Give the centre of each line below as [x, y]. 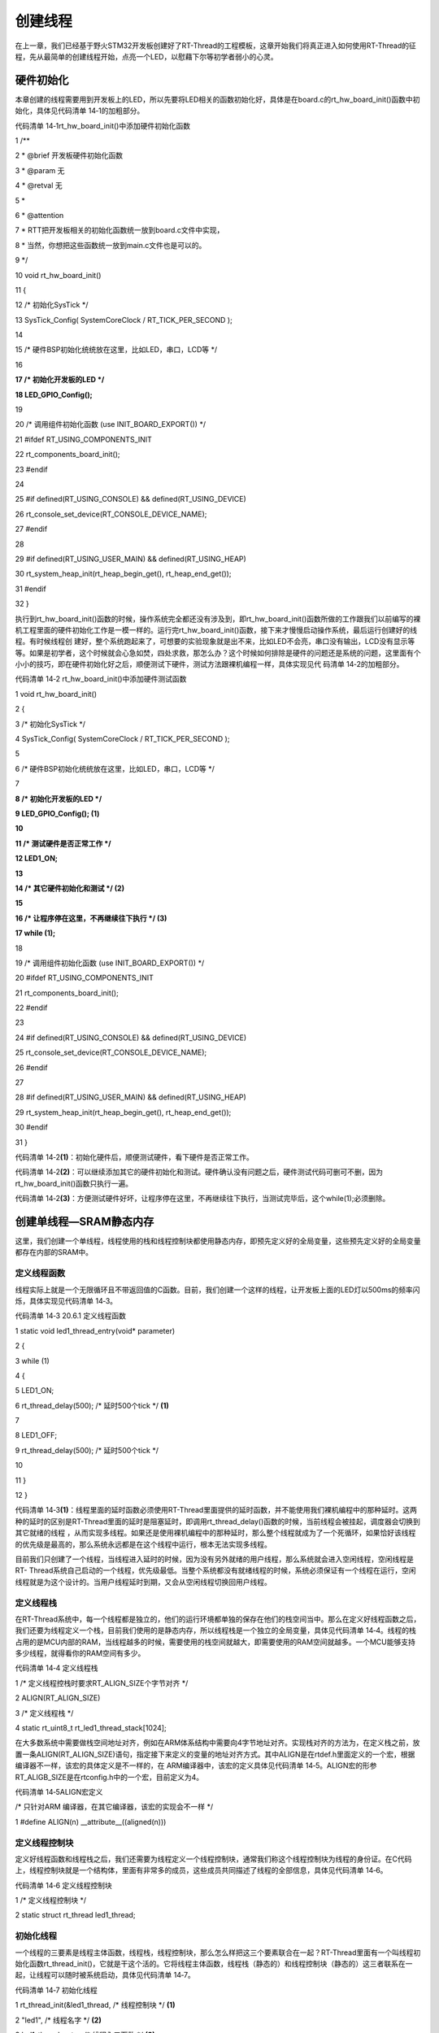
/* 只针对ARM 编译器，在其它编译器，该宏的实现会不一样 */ [114, 1807]
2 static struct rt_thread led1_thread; [75, 1915]
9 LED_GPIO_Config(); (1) [57, 813]
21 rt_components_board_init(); [67, 993]
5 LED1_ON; [35, 1391]
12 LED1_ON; [37, 859]
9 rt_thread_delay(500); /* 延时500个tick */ [87, 1450]
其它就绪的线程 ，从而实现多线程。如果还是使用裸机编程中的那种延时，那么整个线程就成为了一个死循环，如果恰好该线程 [215, 1533]
